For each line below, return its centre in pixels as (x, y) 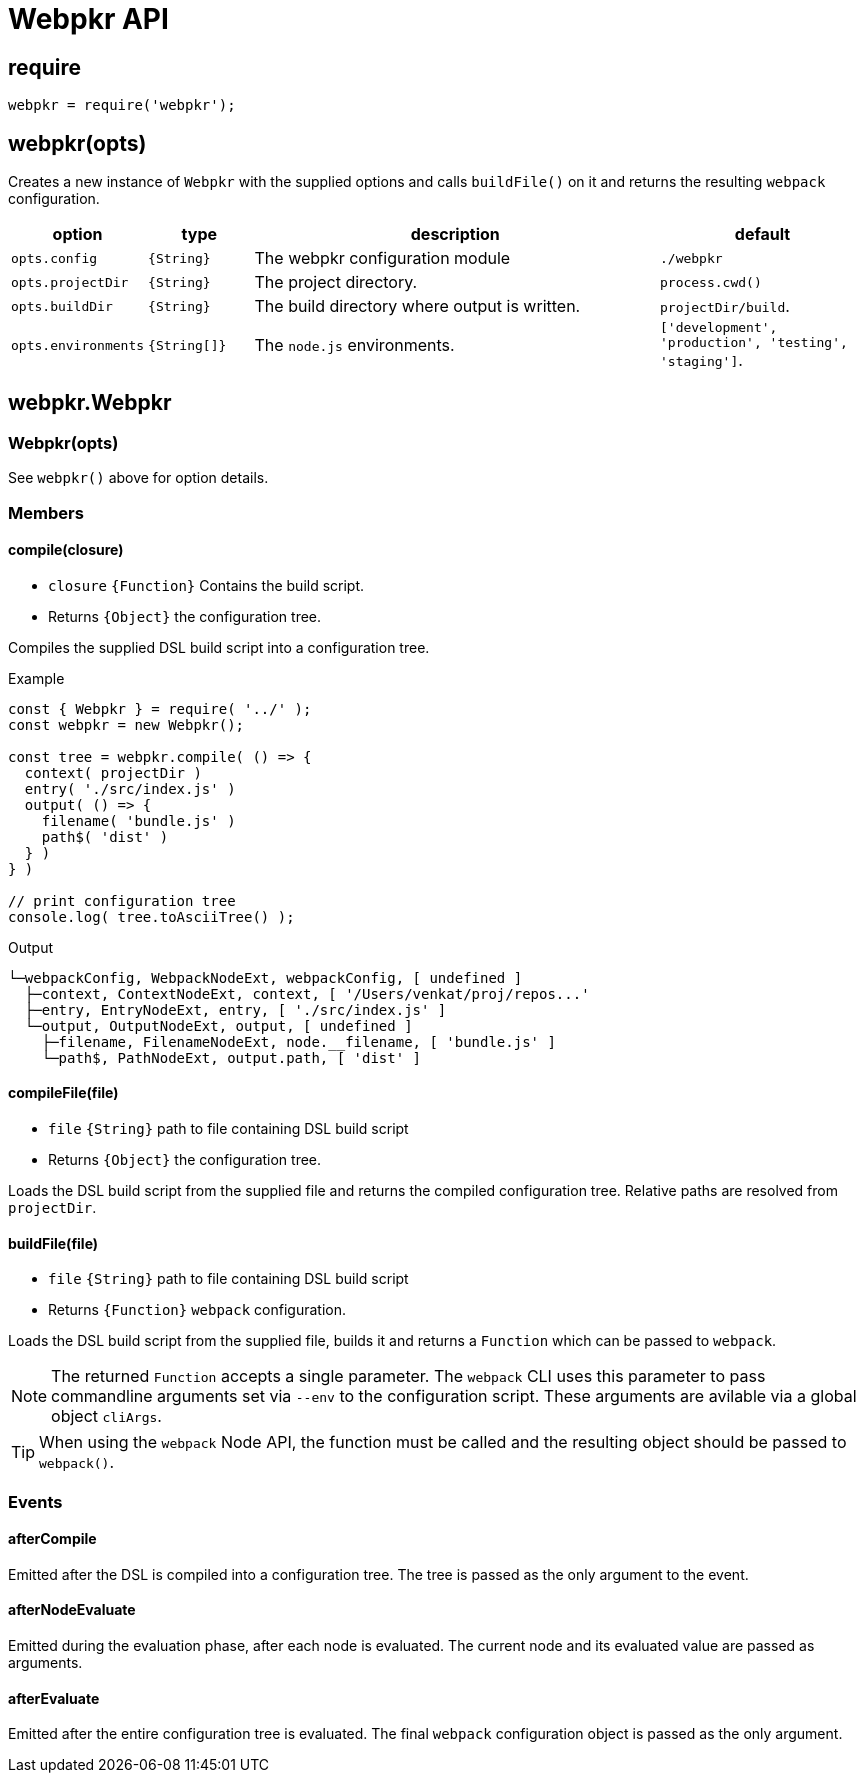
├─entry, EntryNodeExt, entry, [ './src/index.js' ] (235, 1009)
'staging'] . (701, 360)
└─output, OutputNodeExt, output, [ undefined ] (218, 1025)
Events (35, 1501)
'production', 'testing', (753, 343)
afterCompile (52, 1539)
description (455, 234)
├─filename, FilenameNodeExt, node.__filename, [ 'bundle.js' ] (298, 1041)
